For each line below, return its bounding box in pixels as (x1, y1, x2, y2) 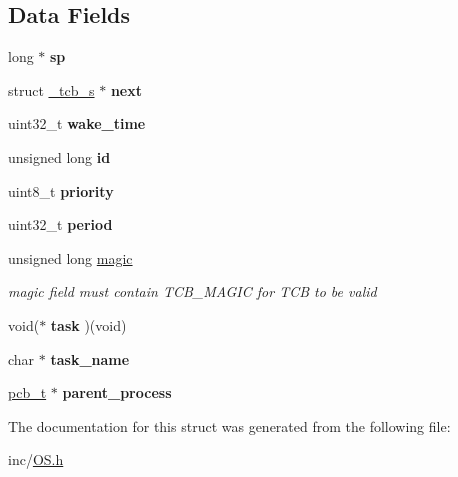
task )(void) (50, 314, 127, 335)
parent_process (62, 382, 172, 403)
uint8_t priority (8, 180, 114, 201)
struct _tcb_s (8, 79, 95, 100)
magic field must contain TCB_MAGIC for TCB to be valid (8, 281, 377, 302)
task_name (50, 348, 130, 369)
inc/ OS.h (8, 449, 64, 470)
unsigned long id (8, 146, 111, 167)
